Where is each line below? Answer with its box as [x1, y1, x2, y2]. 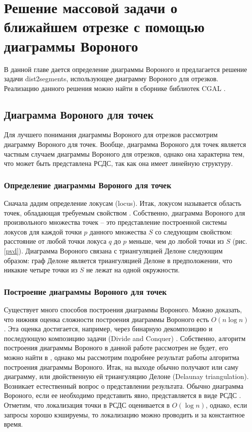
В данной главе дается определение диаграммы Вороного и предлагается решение [4, 64, 247, 74]
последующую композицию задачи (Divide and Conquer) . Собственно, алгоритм [4, 333, 246, 343]
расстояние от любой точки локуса [4, 236, 107, 246]
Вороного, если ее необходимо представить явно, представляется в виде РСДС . [4, 390, 241, 400]
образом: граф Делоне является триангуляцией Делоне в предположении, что [4, 255, 233, 265]
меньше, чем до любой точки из [128, 236, 224, 246]
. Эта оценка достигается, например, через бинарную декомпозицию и [4, 324, 213, 334]
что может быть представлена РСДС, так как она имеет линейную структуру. [4, 158, 233, 168]
